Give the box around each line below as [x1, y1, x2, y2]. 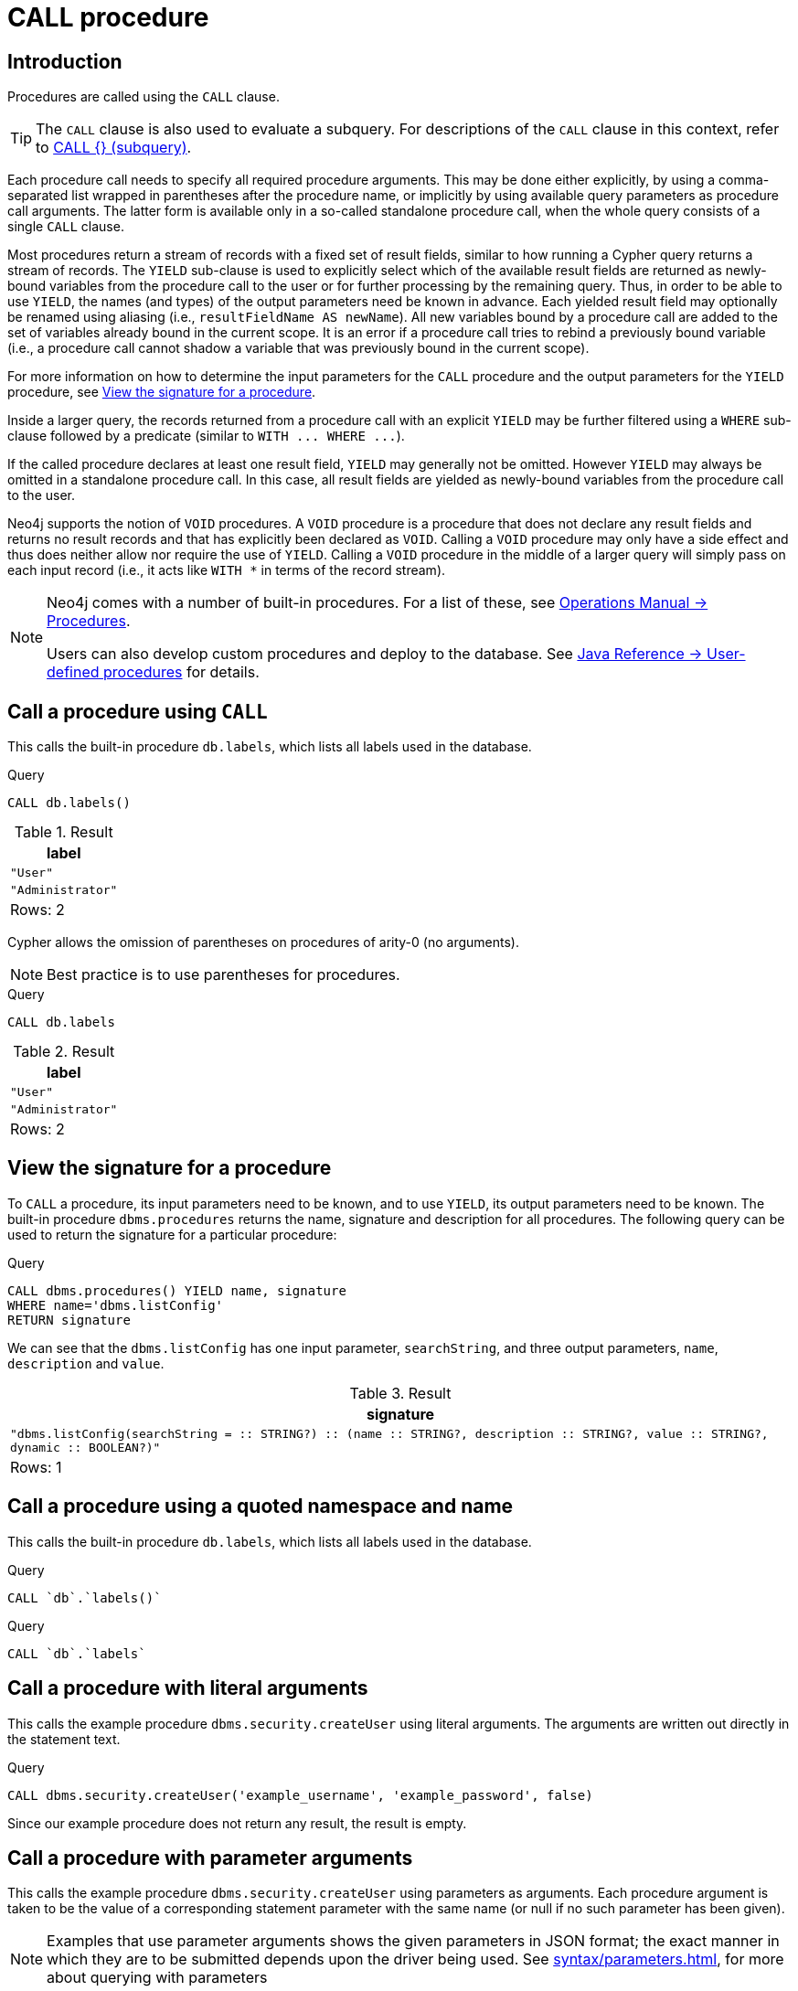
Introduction [7, 49, 122, 73]
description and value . [7, 1355, 165, 1371]
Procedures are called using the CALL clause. [7, 89, 280, 105]
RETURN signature [7, 1312, 131, 1327]
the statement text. [7, 1730, 121, 1747]
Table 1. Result [14, 823, 113, 842]
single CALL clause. [7, 218, 124, 235]
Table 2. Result [13, 1042, 115, 1061]
